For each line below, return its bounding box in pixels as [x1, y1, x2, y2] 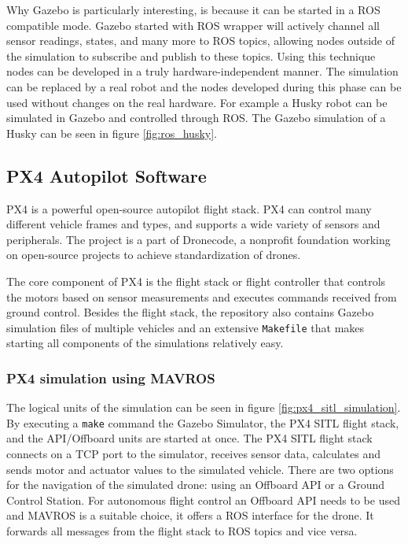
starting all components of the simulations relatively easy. [6, 335, 284, 351]
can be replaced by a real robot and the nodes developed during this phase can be [6, 78, 402, 94]
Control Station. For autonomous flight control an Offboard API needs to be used [6, 491, 400, 508]
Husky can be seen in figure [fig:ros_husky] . [6, 124, 217, 141]
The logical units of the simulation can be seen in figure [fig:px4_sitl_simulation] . [6, 399, 401, 416]
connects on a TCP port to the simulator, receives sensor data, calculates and [6, 446, 380, 462]
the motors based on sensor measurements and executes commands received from [6, 288, 397, 305]
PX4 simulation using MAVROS [6, 368, 215, 387]
